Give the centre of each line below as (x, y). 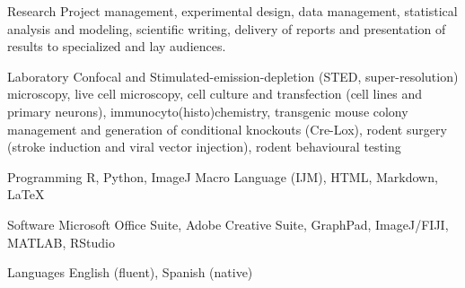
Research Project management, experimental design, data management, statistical (232, 11)
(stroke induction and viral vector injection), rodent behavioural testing (204, 147)
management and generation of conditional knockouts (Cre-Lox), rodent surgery (227, 129)
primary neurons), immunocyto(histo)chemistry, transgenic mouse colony (208, 111)
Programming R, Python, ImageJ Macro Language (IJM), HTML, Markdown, (223, 176)
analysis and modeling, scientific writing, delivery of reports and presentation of (227, 28)
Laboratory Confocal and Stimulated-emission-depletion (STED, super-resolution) (233, 76)
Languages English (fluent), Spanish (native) (130, 272)
